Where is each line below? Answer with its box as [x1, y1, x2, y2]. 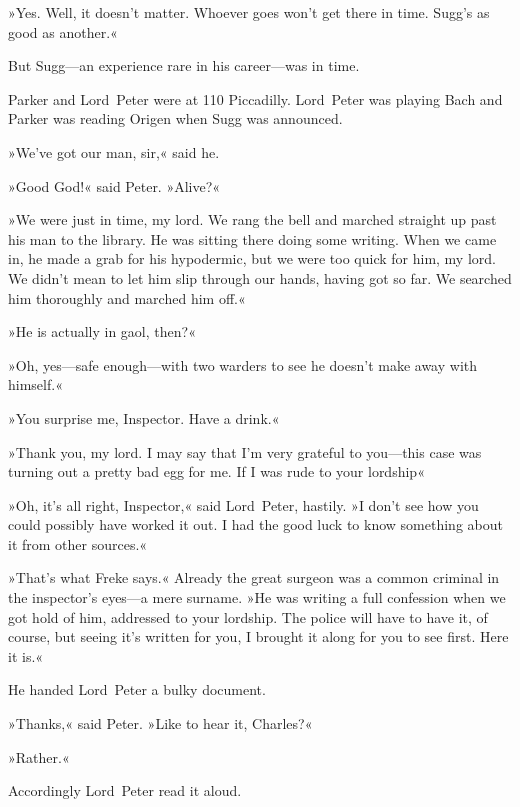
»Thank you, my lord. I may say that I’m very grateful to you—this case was [8, 441, 482, 462]
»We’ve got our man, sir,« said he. [8, 141, 220, 162]
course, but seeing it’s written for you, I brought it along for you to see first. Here [8, 626, 509, 647]
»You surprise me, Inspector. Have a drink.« [8, 407, 280, 428]
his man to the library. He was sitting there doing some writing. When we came [8, 228, 497, 249]
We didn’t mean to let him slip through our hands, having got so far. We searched [8, 267, 512, 288]
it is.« [8, 645, 44, 666]
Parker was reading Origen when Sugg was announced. [8, 108, 343, 129]
